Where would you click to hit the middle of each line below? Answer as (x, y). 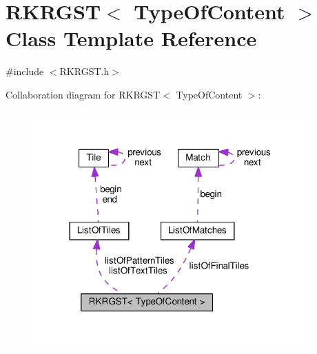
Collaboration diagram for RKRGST (83, 94)
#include (25, 71)
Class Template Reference (131, 38)
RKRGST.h (84, 71)
